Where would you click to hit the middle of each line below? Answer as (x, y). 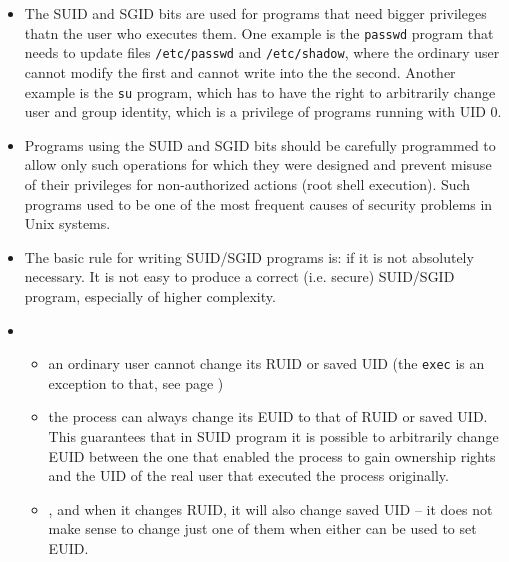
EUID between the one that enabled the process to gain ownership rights (272, 455)
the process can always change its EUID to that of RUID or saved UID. (268, 416)
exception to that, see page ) (136, 382)
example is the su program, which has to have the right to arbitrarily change (260, 91)
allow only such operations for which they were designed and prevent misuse (258, 164)
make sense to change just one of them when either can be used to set (262, 528)
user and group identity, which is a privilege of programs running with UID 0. (263, 111)
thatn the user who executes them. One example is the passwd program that (259, 32)
